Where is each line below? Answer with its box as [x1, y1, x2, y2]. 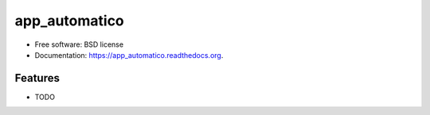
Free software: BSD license [34, 40, 123, 49]
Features [14, 71, 60, 85]
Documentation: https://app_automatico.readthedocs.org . [34, 50, 224, 59]
